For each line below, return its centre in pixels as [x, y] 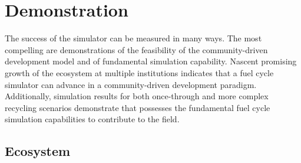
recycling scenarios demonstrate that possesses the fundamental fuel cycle [138, 107]
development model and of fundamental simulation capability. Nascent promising [151, 61]
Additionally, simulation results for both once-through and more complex [137, 96]
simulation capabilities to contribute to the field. [92, 119]
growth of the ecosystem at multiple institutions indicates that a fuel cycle [139, 72]
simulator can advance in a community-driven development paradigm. [131, 84]
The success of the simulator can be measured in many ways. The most [133, 38]
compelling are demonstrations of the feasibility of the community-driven [136, 49]
